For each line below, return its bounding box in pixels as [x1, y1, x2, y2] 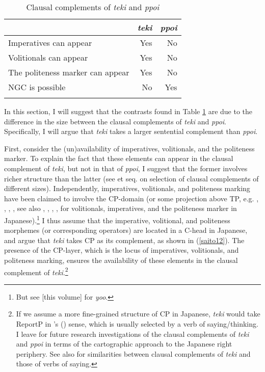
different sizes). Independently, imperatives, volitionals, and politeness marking [4, 183, 250, 194]
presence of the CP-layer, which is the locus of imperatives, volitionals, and [4, 245, 239, 255]
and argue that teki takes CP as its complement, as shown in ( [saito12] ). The [4, 234, 245, 245]
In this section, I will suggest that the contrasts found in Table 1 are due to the [4, 106, 253, 116]
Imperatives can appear [8, 37, 92, 48]
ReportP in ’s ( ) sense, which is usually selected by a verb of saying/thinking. [16, 318, 258, 329]
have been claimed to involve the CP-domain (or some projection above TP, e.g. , [4, 193, 259, 203]
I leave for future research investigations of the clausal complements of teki [16, 328, 249, 339]
